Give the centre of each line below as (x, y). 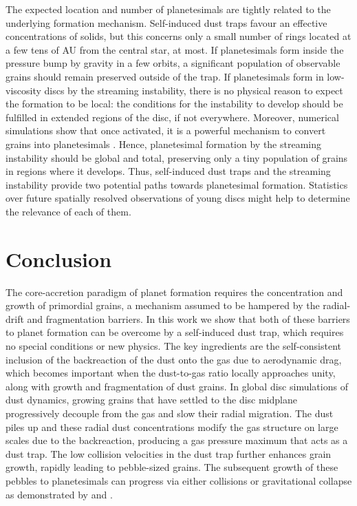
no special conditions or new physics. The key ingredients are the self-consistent (173, 346)
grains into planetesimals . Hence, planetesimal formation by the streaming (163, 144)
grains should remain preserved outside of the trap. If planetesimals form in (165, 76)
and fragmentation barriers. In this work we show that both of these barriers (188, 318)
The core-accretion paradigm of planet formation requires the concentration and (174, 292)
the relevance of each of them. (68, 211)
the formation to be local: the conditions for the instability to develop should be (174, 104)
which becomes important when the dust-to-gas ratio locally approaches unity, (171, 373)
